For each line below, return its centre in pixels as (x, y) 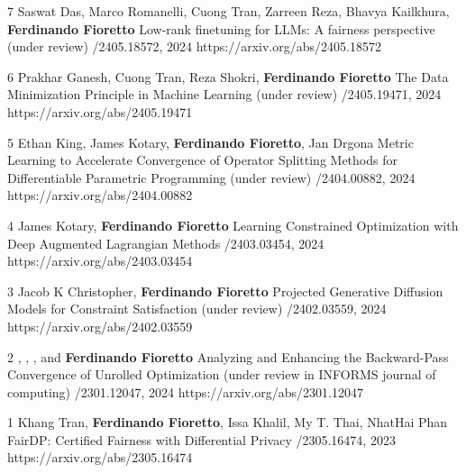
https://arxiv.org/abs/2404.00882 (100, 195)
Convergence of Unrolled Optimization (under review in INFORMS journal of (222, 374)
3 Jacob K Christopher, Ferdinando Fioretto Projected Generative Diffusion (225, 291)
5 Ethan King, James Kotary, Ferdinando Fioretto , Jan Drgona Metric (210, 142)
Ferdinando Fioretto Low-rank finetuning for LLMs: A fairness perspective (221, 28)
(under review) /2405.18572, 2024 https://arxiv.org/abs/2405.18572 (194, 46)
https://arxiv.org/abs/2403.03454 (100, 261)
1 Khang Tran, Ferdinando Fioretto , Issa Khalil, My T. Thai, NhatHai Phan (228, 422)
